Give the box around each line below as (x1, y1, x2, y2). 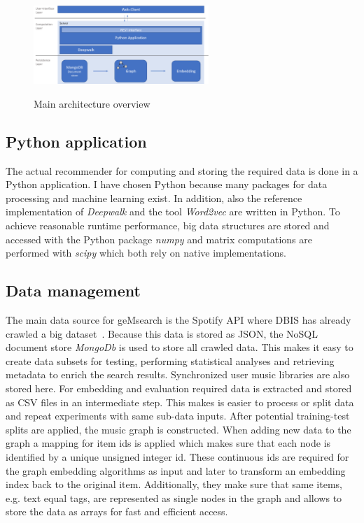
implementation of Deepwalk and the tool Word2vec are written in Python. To (6, 204, 340, 219)
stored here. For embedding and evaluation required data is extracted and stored (6, 381, 352, 396)
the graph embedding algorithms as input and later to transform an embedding (6, 463, 346, 478)
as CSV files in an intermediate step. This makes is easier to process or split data (6, 394, 354, 409)
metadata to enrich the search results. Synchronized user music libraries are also (6, 367, 350, 382)
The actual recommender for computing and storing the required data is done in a (6, 163, 358, 178)
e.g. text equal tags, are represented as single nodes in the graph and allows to (6, 490, 342, 505)
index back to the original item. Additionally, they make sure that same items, (6, 477, 342, 492)
